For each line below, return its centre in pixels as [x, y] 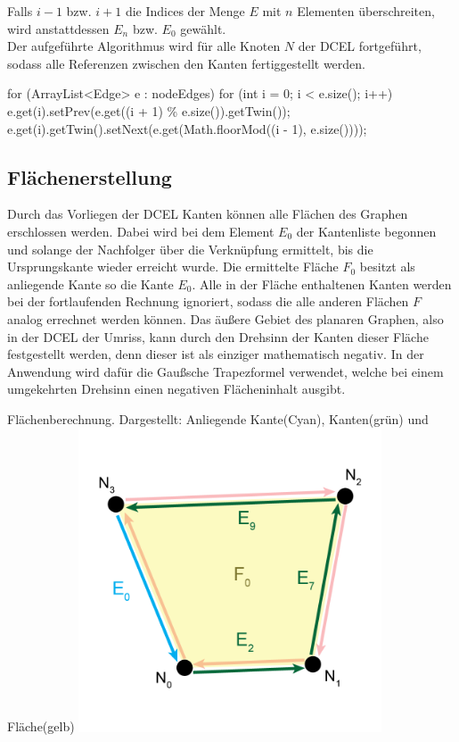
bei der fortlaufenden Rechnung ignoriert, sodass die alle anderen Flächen [208, 301]
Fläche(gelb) [41, 726]
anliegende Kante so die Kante [90, 283]
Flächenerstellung [90, 176]
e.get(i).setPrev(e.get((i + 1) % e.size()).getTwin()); [149, 110]
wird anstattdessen [58, 28]
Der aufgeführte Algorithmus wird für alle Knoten [144, 46]
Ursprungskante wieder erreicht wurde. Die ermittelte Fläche [173, 267]
